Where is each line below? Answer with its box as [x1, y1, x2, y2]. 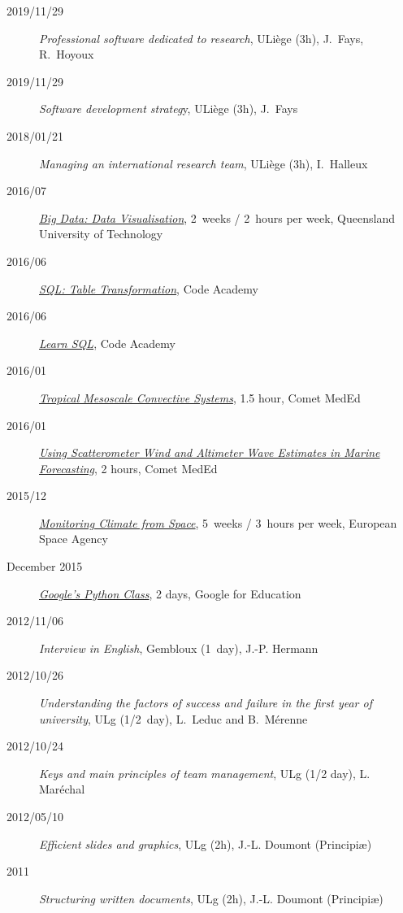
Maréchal [39, 780, 85, 798]
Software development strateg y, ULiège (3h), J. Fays [39, 100, 298, 117]
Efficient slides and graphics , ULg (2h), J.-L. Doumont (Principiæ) [39, 835, 372, 852]
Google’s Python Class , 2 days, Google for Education [39, 585, 301, 602]
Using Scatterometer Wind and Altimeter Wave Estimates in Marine [39, 444, 380, 461]
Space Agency [39, 530, 108, 547]
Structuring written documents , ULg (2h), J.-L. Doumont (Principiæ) [39, 889, 383, 906]
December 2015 [6, 558, 83, 575]
